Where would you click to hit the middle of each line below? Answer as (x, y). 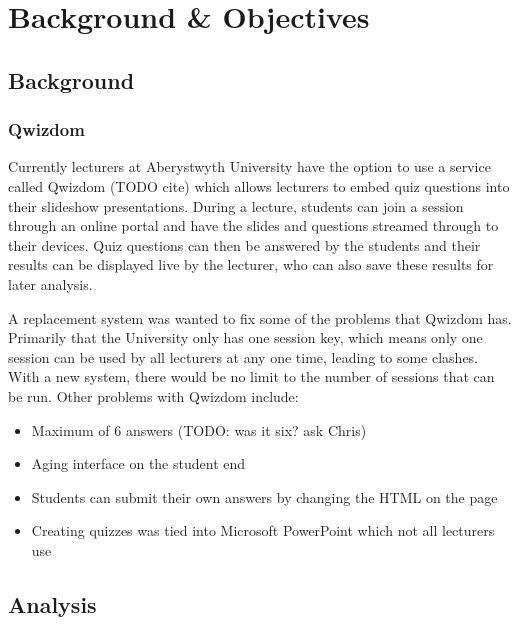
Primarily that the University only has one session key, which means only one (245, 337)
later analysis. (50, 283)
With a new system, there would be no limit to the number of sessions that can (251, 376)
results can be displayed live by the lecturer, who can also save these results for (251, 264)
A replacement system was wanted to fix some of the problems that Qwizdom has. (260, 317)
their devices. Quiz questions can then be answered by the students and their (244, 244)
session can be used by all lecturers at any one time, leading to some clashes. (243, 356)
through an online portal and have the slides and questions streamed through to (253, 225)
